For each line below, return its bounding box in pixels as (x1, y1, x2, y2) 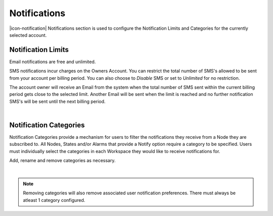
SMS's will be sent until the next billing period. (9, 98, 106, 104)
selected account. (9, 32, 47, 38)
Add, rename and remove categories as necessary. (9, 157, 116, 164)
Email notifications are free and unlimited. (9, 59, 96, 65)
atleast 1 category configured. (23, 197, 85, 203)
